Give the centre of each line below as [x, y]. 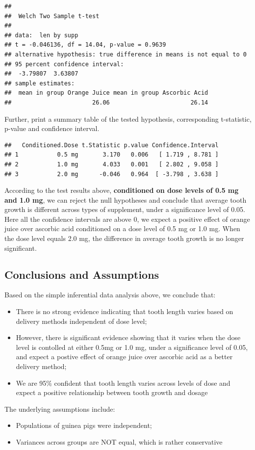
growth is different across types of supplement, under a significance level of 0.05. [125, 209]
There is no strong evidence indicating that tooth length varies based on [125, 311]
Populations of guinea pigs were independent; [84, 425]
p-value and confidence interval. [52, 128]
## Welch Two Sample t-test [52, 16]
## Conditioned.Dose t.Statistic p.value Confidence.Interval [112, 145]
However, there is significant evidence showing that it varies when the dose [128, 337]
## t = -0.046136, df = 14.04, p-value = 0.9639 [85, 45]
